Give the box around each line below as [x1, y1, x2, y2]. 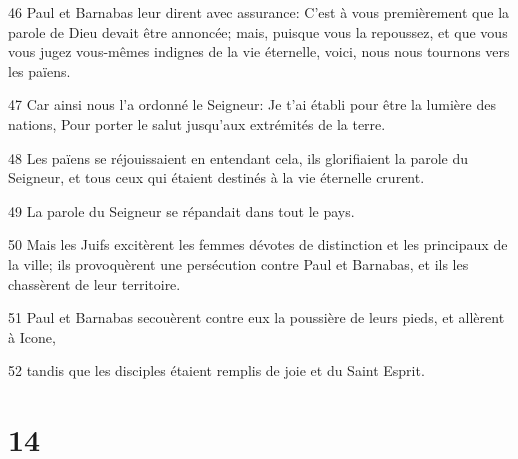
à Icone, [8, 326, 56, 347]
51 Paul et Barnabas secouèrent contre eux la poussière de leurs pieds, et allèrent [8, 307, 505, 328]
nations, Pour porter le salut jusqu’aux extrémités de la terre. [8, 113, 386, 134]
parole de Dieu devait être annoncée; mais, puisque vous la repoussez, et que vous [8, 21, 508, 42]
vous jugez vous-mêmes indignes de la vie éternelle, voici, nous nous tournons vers [8, 41, 510, 62]
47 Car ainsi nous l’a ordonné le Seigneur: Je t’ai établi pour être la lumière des [8, 94, 496, 115]
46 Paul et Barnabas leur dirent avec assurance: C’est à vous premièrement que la [8, 2, 510, 22]
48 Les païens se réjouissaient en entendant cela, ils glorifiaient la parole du [8, 147, 469, 168]
